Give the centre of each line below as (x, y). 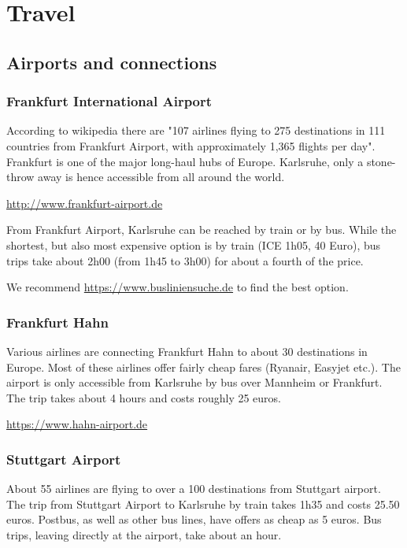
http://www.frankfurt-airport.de (85, 203)
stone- (381, 161)
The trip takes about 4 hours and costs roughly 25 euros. (144, 397)
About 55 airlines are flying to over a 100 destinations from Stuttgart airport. (194, 489)
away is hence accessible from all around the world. (161, 177)
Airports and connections (112, 62)
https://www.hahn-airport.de (77, 424)
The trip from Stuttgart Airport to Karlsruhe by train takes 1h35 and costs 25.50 (203, 504)
